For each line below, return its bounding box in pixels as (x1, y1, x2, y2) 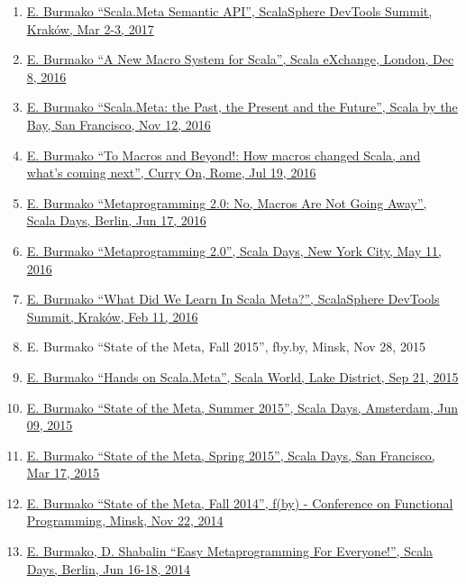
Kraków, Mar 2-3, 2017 (26, 19, 154, 38)
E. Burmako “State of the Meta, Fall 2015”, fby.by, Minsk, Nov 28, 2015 (26, 337, 425, 356)
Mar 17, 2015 (26, 463, 100, 482)
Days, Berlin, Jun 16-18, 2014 (26, 559, 190, 578)
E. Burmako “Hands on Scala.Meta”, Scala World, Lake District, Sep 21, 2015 (26, 367, 459, 386)
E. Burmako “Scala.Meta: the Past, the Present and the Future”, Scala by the (26, 97, 458, 116)
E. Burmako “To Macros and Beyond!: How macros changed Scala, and (26, 145, 421, 164)
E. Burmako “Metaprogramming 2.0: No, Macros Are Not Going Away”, (26, 193, 427, 212)
